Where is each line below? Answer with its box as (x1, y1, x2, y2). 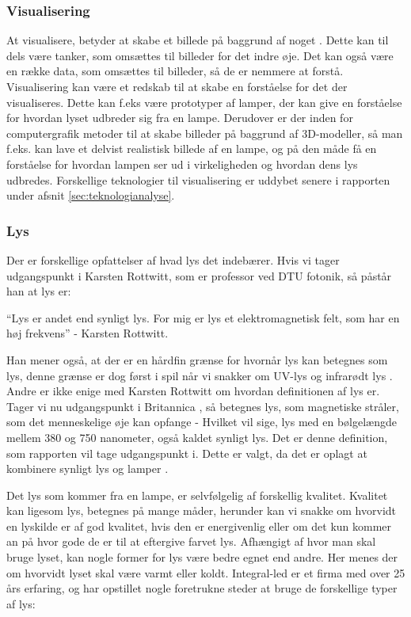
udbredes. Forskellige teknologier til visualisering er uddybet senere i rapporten (6, 171, 390, 188)
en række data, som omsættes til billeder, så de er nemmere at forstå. (6, 63, 344, 79)
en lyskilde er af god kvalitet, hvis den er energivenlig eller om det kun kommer (6, 517, 392, 534)
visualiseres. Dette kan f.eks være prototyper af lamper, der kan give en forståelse (6, 93, 402, 110)
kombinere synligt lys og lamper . (6, 460, 169, 477)
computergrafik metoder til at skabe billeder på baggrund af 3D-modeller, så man (6, 124, 403, 141)
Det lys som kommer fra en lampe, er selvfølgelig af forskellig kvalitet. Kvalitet (6, 486, 388, 503)
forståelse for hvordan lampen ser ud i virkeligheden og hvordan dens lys (6, 155, 358, 172)
